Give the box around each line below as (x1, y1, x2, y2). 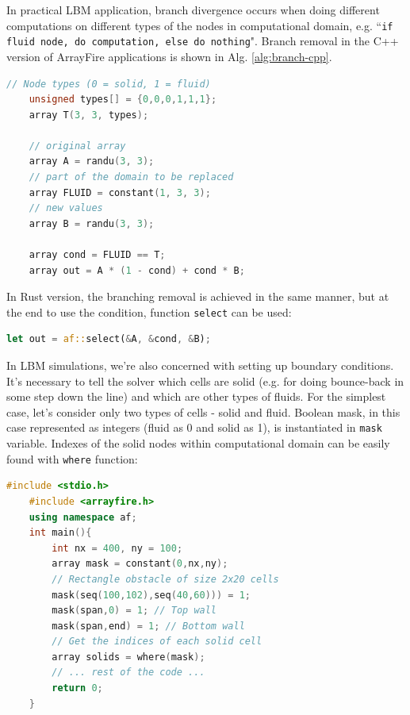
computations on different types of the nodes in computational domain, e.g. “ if (6, 17, 393, 33)
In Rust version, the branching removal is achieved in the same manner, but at (6, 288, 389, 305)
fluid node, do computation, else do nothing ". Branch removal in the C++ (6, 33, 399, 49)
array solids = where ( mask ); (52, 651, 205, 663)
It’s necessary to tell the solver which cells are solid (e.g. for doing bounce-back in (6, 372, 404, 389)
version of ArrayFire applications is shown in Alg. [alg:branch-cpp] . (6, 48, 332, 64)
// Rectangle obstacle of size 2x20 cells (52, 573, 279, 585)
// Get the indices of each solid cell (52, 636, 262, 648)
